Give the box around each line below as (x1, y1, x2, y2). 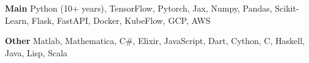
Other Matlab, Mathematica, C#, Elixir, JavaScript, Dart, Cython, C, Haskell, (5, 34, 305, 47)
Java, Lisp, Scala (5, 46, 68, 59)
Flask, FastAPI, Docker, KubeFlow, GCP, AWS (31, 13, 211, 26)
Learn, (5, 13, 29, 26)
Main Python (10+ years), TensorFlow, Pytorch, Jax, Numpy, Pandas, (5, 2, 272, 14)
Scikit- (275, 2, 299, 14)
